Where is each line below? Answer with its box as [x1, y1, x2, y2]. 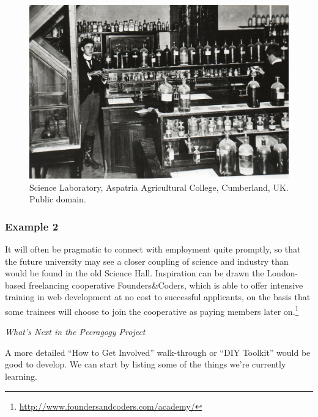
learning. [5, 370, 37, 383]
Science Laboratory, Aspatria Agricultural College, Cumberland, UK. [29, 180, 289, 193]
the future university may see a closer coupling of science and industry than [5, 254, 289, 267]
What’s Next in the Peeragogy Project [5, 325, 146, 338]
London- [267, 267, 298, 279]
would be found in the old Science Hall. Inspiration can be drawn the [5, 267, 264, 279]
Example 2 [5, 218, 59, 234]
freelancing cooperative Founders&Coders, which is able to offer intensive [28, 278, 303, 291]
